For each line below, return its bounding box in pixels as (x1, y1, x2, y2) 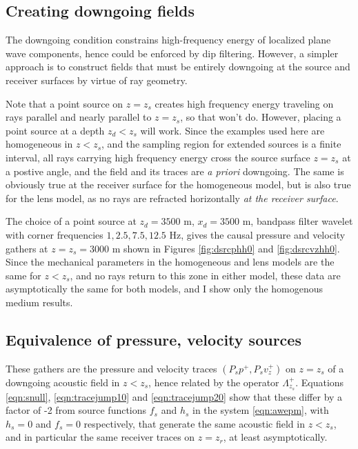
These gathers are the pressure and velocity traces (6, 361, 217, 375)
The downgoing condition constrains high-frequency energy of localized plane (6, 32, 331, 47)
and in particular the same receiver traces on (6, 430, 195, 444)
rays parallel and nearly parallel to (6, 110, 152, 124)
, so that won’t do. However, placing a (180, 110, 341, 124)
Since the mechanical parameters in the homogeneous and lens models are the (6, 255, 335, 269)
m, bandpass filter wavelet (242, 214, 353, 228)
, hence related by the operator (148, 375, 279, 389)
